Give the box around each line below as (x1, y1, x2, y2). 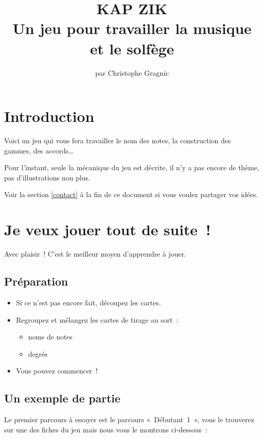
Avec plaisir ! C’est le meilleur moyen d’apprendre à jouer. (4, 248, 186, 259)
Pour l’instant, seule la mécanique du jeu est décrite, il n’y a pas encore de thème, (4, 162, 259, 173)
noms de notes (28, 331, 73, 342)
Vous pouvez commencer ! (16, 365, 98, 376)
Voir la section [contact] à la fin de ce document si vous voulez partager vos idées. (4, 189, 258, 200)
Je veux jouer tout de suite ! (4, 219, 211, 240)
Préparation (4, 273, 68, 289)
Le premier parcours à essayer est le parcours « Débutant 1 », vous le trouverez (4, 414, 254, 425)
